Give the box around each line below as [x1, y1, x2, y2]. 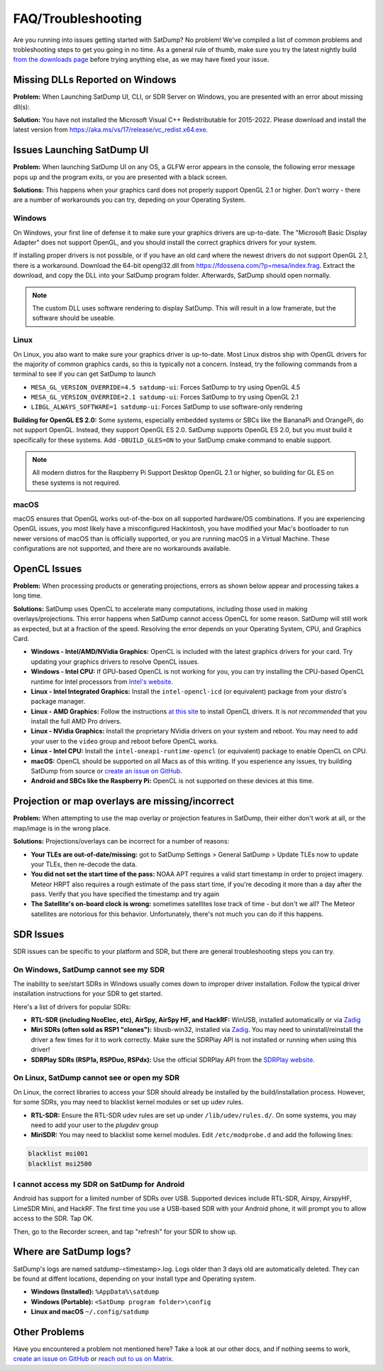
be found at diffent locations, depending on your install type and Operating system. [13, 1274, 257, 1283]
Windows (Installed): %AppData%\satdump [30, 1287, 160, 1296]
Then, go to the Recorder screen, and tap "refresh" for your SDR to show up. [13, 1227, 238, 1236]
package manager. [30, 697, 86, 706]
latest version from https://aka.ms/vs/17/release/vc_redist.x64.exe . [13, 125, 209, 134]
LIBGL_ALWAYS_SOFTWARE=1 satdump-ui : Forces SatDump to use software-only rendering [30, 402, 303, 412]
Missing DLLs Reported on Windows [13, 74, 177, 86]
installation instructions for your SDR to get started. [13, 989, 163, 998]
